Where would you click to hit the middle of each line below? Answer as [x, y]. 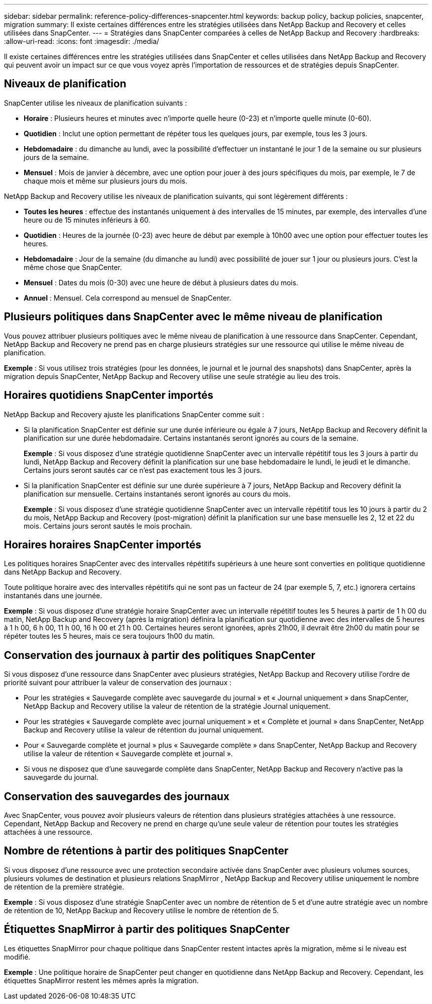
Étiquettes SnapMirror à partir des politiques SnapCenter [147, 929]
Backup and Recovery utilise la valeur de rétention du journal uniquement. [144, 730]
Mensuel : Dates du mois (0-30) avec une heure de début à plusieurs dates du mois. [161, 282]
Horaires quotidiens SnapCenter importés [109, 395]
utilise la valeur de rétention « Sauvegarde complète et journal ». [128, 754]
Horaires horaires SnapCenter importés [103, 544]
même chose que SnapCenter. [73, 267]
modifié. [17, 957]
